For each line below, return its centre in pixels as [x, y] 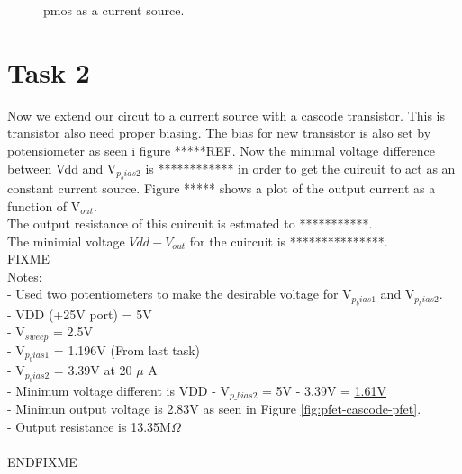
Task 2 [49, 72]
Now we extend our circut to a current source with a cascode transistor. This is [226, 115]
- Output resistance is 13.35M [89, 426]
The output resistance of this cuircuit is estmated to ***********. [190, 224]
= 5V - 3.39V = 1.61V [324, 390]
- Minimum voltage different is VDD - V [119, 390]
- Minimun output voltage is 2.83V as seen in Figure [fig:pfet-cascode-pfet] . [214, 409]
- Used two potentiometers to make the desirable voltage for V [180, 294]
